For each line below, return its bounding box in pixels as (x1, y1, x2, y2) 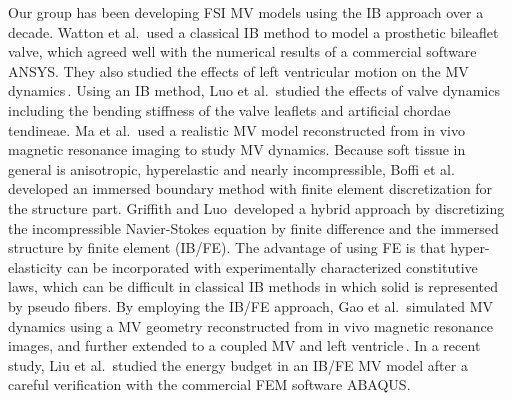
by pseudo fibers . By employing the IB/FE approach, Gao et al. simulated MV (8, 295, 493, 316)
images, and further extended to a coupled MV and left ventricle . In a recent (8, 335, 481, 356)
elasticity (8, 256, 63, 277)
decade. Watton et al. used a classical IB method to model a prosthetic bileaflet (8, 21, 499, 42)
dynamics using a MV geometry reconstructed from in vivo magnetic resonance (8, 315, 494, 336)
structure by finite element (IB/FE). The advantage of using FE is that (8, 237, 446, 258)
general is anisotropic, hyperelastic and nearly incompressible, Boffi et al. (8, 158, 455, 179)
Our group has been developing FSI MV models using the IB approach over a (8, 2, 484, 22)
